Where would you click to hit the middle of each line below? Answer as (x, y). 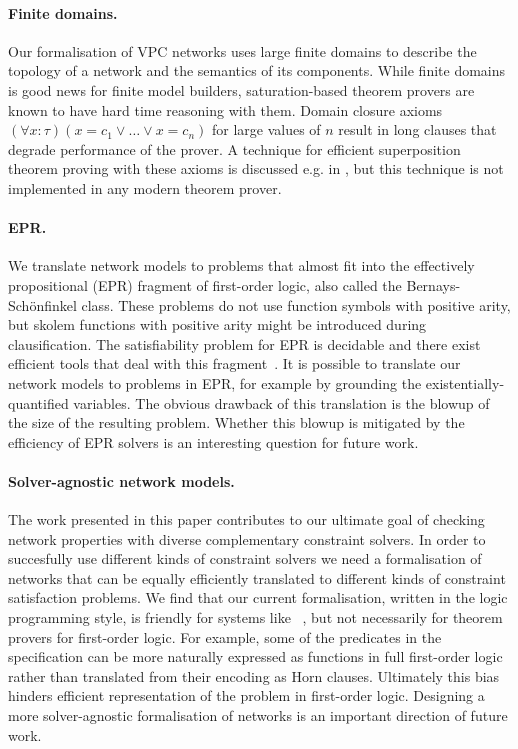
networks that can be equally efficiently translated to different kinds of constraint (257, 577)
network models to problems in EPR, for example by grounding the (215, 382)
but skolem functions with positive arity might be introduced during (217, 324)
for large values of (266, 129)
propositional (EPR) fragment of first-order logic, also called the (205, 284)
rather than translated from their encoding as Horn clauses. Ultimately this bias (254, 675)
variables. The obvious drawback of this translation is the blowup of (281, 402)
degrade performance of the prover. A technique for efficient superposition (234, 148)
